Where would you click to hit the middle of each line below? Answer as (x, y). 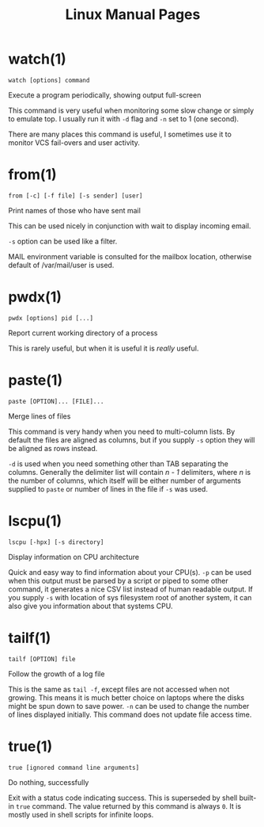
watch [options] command (49, 80)
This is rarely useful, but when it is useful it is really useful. (104, 348)
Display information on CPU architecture (74, 557)
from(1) (32, 175)
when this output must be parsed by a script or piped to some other (118, 580)
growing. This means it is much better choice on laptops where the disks (126, 697)
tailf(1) (30, 638)
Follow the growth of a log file (57, 674)
